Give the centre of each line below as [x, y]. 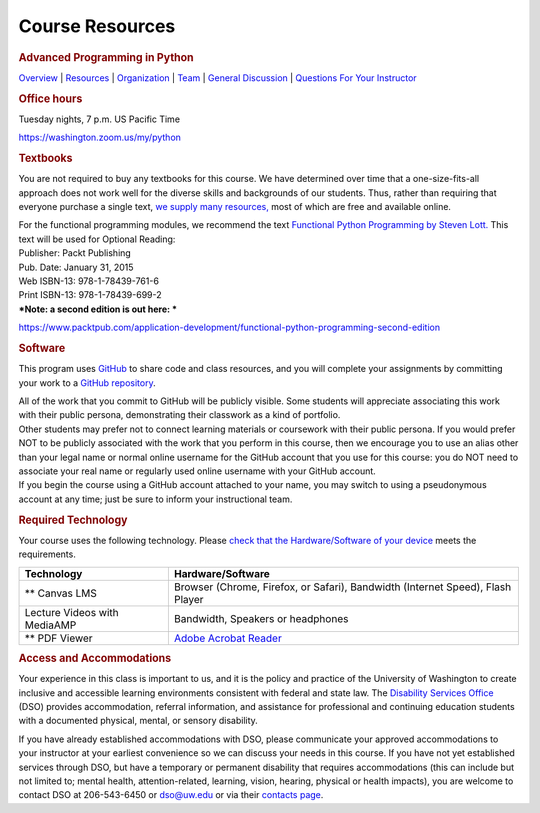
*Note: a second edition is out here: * [98, 309]
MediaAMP [50, 625]
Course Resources [97, 26]
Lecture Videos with [71, 612]
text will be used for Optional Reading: [97, 239]
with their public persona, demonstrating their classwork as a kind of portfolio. [179, 415]
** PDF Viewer [59, 638]
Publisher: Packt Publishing [75, 253]
